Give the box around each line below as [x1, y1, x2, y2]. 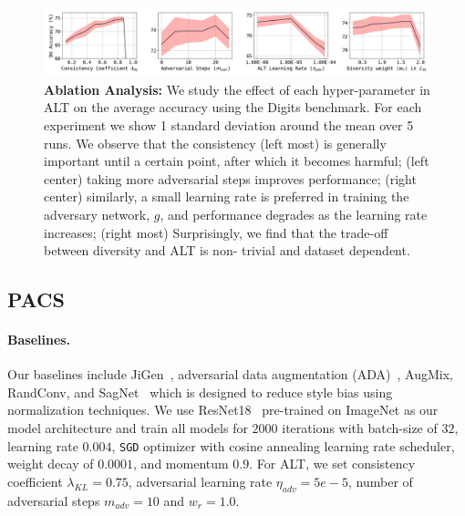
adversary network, [44, 204, 150, 223]
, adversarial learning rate [128, 471, 273, 490]
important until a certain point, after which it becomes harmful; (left [44, 151, 429, 170]
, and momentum [133, 454, 229, 473]
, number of [347, 471, 413, 490]
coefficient [7, 471, 63, 490]
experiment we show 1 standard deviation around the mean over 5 [44, 115, 414, 134]
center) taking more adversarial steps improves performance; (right [44, 169, 417, 188]
